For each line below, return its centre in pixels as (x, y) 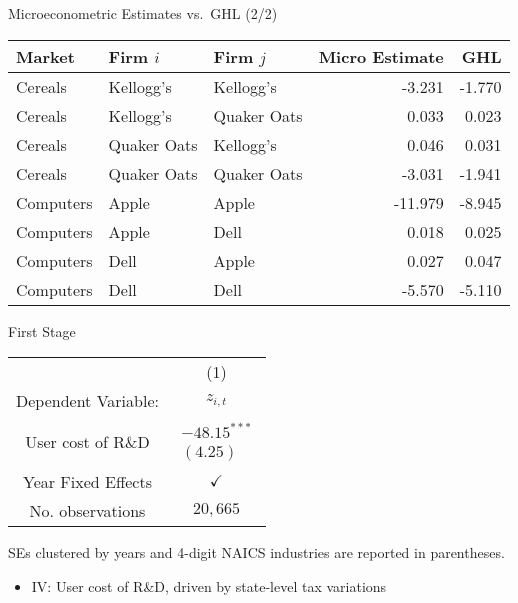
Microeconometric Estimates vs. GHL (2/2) (143, 13)
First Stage (42, 330)
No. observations (87, 510)
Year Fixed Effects (87, 481)
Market (45, 56)
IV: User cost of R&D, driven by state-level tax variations (209, 585)
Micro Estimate (381, 56)
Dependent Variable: (87, 401)
